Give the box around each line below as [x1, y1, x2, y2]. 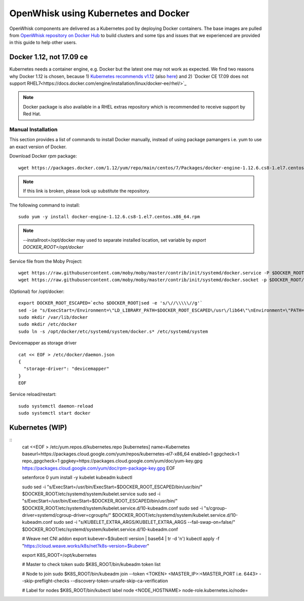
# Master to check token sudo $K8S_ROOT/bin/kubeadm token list [22, 561, 161, 567]
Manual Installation [9, 126, 58, 133]
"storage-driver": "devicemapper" [23, 366, 109, 372]
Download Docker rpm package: [9, 153, 77, 159]
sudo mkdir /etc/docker [18, 321, 78, 327]
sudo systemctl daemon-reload [18, 403, 94, 409]
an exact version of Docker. [9, 144, 67, 150]
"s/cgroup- [204, 505, 227, 511]
